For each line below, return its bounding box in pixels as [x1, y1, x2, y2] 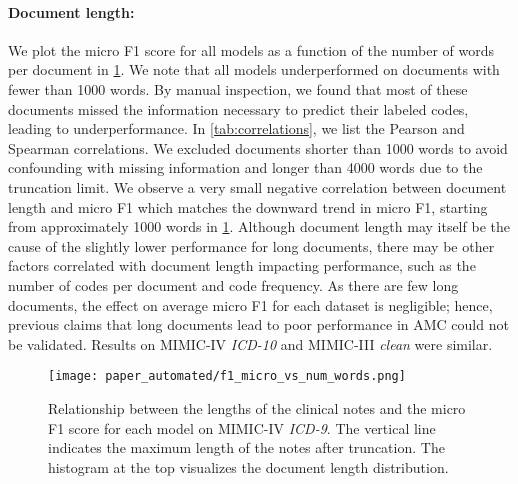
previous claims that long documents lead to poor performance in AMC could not [8, 314, 509, 335]
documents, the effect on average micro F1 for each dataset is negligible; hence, [8, 294, 493, 315]
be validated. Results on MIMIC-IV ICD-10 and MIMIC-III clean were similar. [8, 333, 493, 354]
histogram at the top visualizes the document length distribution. [48, 456, 449, 477]
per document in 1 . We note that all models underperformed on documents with [8, 59, 500, 80]
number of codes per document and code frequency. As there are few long [8, 274, 459, 295]
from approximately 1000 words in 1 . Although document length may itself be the [8, 216, 510, 237]
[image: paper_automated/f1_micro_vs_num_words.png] [48, 369, 406, 384]
